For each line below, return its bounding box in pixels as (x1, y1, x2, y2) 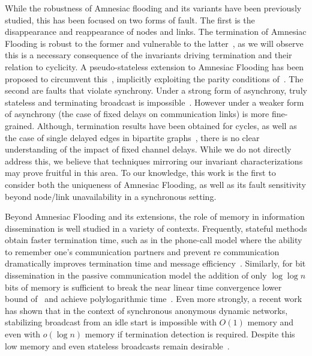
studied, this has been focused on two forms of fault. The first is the (5, 13, 255, 26)
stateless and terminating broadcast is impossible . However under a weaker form (5, 95, 304, 108)
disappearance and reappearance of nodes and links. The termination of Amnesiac (5, 25, 307, 38)
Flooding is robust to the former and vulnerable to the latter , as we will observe (5, 37, 304, 49)
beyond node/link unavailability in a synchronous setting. (5, 190, 217, 202)
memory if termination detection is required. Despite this (85, 328, 295, 340)
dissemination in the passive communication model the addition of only (5, 269, 267, 282)
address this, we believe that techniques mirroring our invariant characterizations (5, 154, 303, 167)
